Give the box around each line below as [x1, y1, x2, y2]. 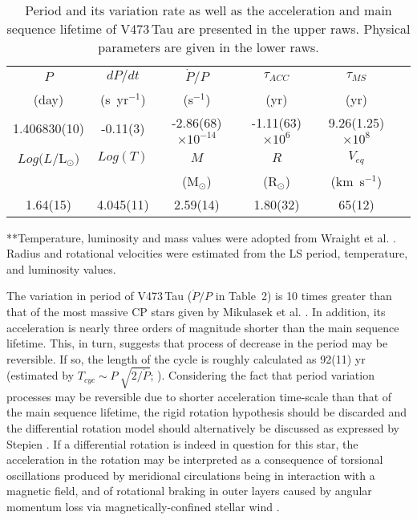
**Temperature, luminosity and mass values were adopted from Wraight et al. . [6, 229, 396, 246]
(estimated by [6, 367, 75, 384]
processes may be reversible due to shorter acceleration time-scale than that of [6, 388, 392, 404]
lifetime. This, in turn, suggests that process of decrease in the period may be [6, 335, 388, 351]
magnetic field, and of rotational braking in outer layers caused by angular [6, 482, 372, 499]
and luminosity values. [6, 260, 116, 277]
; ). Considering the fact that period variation [150, 367, 374, 384]
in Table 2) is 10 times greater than [215, 287, 392, 304]
